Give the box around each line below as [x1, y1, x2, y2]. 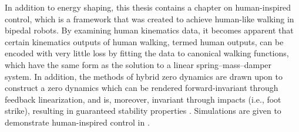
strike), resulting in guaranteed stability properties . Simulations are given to [5, 104, 281, 117]
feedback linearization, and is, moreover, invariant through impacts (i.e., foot [5, 93, 281, 105]
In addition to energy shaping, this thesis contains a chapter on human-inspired [5, 1, 291, 13]
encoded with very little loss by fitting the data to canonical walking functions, [5, 47, 289, 59]
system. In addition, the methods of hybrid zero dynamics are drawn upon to [5, 70, 283, 82]
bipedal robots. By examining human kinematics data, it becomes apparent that [5, 24, 294, 36]
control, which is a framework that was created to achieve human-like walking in [5, 12, 294, 25]
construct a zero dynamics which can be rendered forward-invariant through [5, 82, 278, 94]
